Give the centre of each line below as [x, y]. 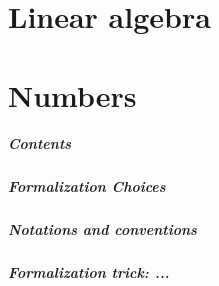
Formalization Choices [87, 186]
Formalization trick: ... [89, 272]
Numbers [72, 94]
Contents [40, 143]
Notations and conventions [102, 229]
